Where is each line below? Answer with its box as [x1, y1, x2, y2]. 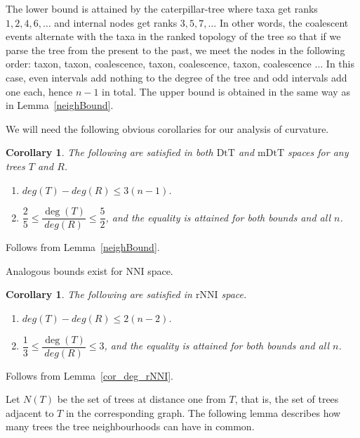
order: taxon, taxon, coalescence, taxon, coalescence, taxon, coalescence [6, 56, 312, 71]
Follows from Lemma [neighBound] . [6, 240, 160, 255]
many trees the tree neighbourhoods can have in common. [6, 419, 255, 434]
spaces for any [288, 145, 349, 160]
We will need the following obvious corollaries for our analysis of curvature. [6, 121, 329, 136]
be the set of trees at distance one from [57, 392, 226, 406]
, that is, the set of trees [234, 392, 339, 406]
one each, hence [6, 84, 73, 98]
